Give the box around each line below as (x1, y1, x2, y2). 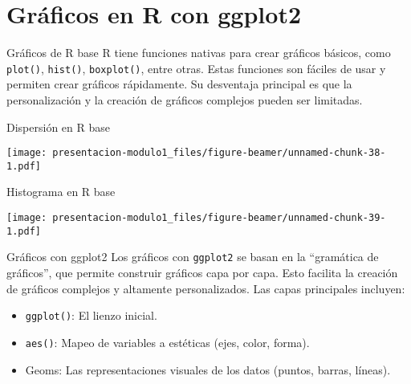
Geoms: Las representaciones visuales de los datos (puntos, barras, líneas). (25, 361, 391, 378)
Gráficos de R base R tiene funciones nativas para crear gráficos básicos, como (6, 44, 391, 61)
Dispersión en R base (6, 118, 110, 135)
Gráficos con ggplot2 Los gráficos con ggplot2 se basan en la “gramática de (6, 248, 379, 265)
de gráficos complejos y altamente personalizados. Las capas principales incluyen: (6, 280, 405, 296)
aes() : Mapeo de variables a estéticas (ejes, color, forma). (25, 333, 310, 350)
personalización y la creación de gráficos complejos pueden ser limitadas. (6, 91, 363, 108)
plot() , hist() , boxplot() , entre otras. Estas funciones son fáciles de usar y (6, 59, 386, 76)
